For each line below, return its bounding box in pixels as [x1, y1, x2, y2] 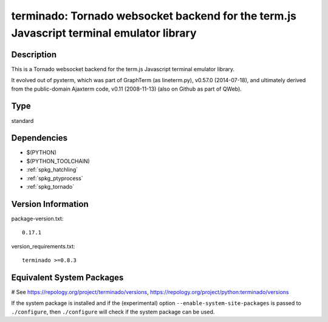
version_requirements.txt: [11, 242, 75, 250]
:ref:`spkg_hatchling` [26, 166, 78, 173]
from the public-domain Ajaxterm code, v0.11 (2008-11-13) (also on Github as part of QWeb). [11, 85, 242, 93]
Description [11, 49, 57, 60]
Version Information [11, 198, 89, 209]
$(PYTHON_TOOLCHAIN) [26, 157, 91, 164]
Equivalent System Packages [11, 272, 124, 282]
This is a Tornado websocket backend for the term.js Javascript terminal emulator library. [11, 65, 235, 72]
